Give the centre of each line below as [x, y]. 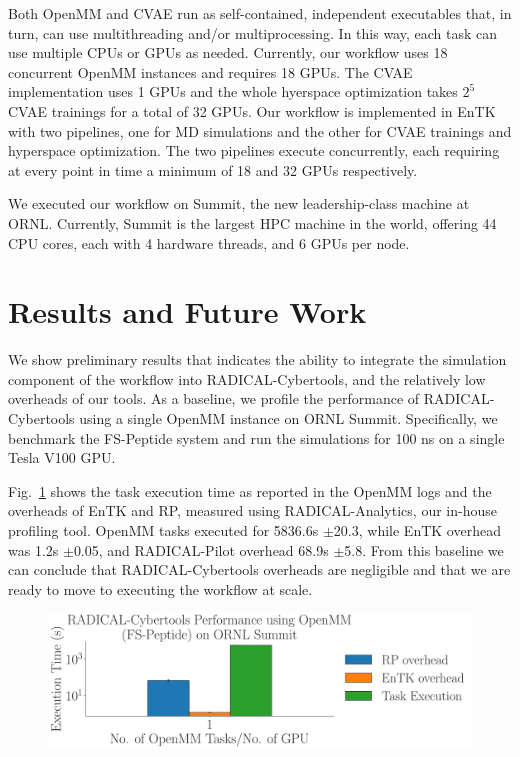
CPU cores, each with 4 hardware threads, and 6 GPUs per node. [209, 242]
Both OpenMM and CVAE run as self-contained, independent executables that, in [260, 13]
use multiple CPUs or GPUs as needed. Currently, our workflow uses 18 [228, 52]
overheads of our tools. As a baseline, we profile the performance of [214, 398]
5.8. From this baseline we [424, 549]
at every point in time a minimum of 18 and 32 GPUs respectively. [213, 169]
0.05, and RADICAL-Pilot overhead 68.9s [201, 549]
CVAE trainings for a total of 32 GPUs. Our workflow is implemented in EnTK [252, 110]
